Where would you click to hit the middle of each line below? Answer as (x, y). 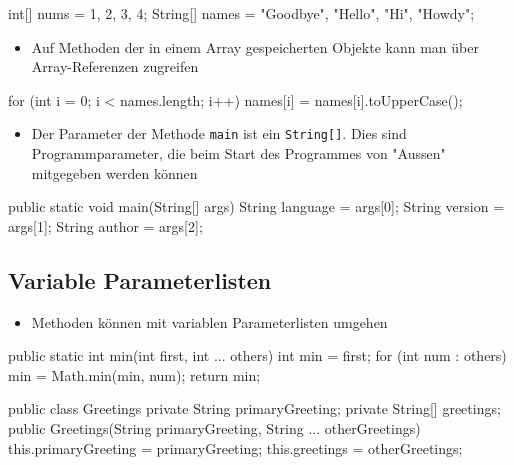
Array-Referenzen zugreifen (115, 66)
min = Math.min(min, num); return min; (134, 374)
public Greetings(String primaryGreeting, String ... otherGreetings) (214, 427)
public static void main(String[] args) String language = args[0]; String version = (256, 206)
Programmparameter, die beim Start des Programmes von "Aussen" (238, 153)
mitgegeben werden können (114, 172)
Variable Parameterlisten (140, 279)
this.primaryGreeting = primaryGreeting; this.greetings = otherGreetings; (235, 447)
